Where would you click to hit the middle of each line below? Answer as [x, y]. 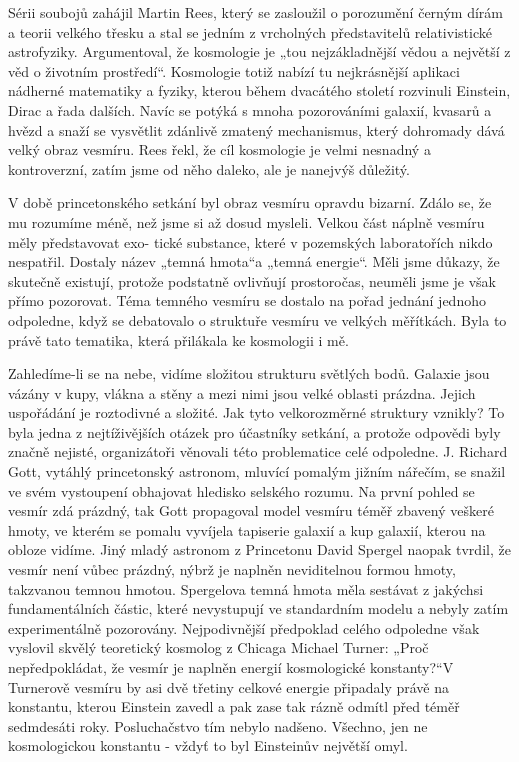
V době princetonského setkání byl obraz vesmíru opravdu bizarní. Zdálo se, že [250, 202]
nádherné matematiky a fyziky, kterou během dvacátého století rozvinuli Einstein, [259, 90]
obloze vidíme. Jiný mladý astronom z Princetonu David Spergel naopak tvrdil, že [259, 549]
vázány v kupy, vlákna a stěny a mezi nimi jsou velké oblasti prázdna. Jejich [242, 392]
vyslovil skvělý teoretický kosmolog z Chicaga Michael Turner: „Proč [218, 647]
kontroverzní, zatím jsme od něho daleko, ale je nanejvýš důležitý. [209, 168]
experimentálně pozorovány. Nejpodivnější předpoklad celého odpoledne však [244, 627]
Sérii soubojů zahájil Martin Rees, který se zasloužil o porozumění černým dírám [256, 12]
